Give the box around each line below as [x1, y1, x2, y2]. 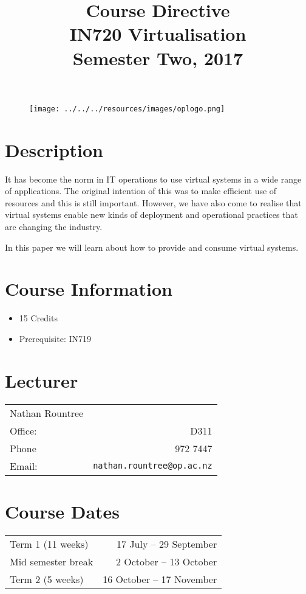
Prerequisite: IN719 [19, 332, 91, 344]
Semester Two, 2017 [72, 45, 243, 70]
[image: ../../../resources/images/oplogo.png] [29, 104, 225, 113]
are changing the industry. [5, 220, 103, 232]
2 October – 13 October [115, 554, 217, 568]
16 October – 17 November [103, 571, 217, 586]
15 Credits [19, 312, 58, 324]
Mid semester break [10, 554, 93, 568]
